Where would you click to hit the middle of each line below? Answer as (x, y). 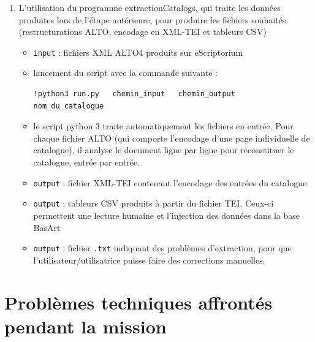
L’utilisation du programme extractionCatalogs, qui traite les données (150, 7)
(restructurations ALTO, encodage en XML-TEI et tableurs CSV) (143, 32)
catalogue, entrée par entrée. (87, 162)
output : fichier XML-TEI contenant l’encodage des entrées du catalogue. (171, 182)
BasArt (47, 227)
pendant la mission (85, 326)
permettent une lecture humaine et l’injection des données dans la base (166, 215)
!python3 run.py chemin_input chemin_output (134, 94)
